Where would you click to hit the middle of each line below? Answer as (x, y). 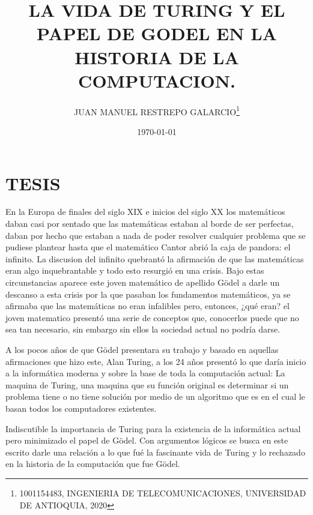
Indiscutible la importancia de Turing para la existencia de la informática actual (153, 428)
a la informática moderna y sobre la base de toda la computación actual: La (145, 373)
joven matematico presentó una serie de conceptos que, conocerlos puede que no (152, 317)
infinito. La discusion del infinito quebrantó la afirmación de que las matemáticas (155, 258)
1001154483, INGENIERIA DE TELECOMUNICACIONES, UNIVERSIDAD (163, 492)
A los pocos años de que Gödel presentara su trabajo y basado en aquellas (142, 349)
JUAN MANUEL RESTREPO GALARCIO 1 (157, 110)
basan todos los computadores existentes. (81, 408)
